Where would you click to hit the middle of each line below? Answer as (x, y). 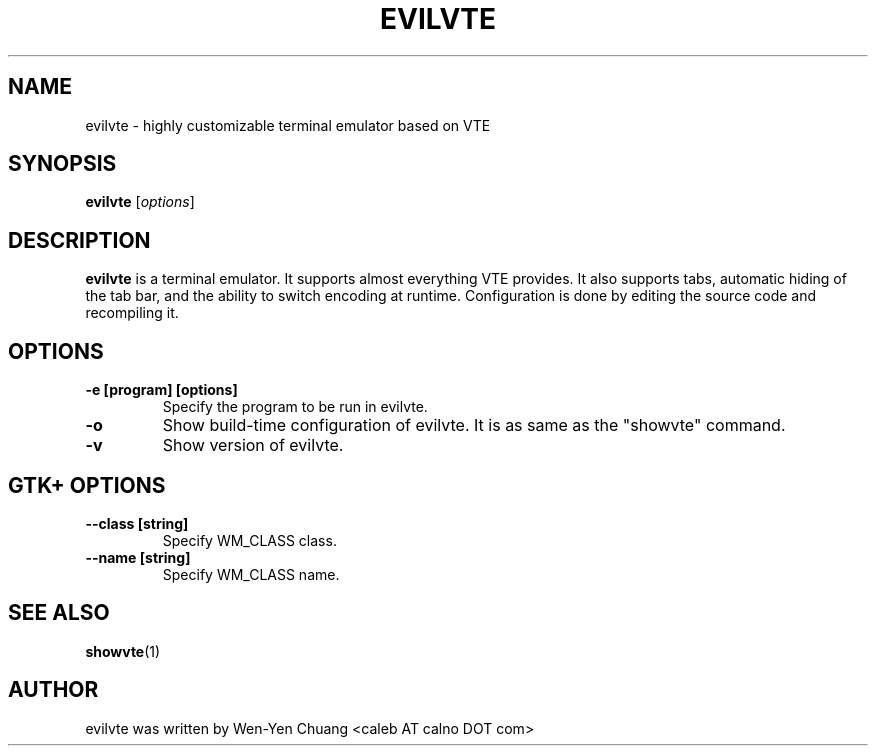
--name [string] (138, 557)
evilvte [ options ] (140, 202)
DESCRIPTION (79, 240)
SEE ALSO (59, 613)
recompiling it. (132, 313)
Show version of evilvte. (253, 445)
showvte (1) (123, 651)
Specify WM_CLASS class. (249, 540)
